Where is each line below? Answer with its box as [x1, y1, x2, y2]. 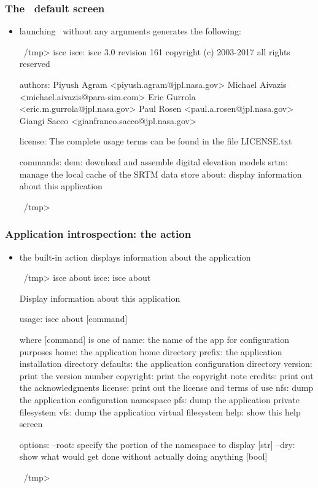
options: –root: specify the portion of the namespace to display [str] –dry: [19, 438, 295, 451]
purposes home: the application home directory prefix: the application [19, 345, 282, 358]
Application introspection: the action [5, 226, 192, 242]
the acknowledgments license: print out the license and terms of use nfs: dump [19, 381, 314, 394]
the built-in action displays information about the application [19, 250, 251, 263]
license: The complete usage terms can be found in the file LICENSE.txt [19, 135, 292, 148]
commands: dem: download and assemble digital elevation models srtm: [19, 155, 288, 168]
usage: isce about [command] [19, 312, 128, 325]
